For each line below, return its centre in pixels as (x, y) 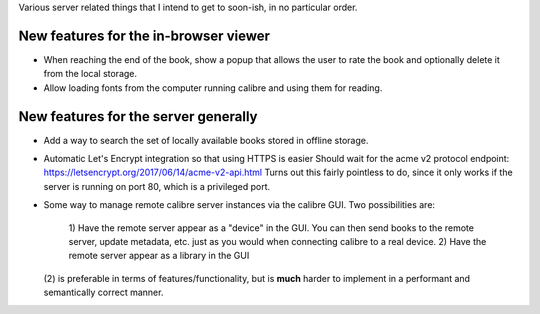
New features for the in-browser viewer (144, 35)
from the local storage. (90, 74)
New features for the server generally (138, 116)
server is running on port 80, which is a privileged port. (157, 186)
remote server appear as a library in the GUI (159, 256)
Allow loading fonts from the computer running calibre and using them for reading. (213, 87)
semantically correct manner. (103, 292)
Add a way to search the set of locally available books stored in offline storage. (206, 140)
